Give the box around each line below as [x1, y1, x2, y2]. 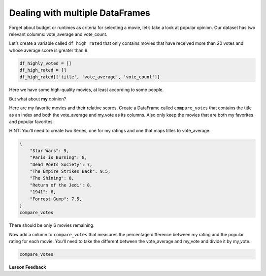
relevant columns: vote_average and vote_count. [9, 31, 108, 37]
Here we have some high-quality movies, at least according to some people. [9, 87, 164, 93]
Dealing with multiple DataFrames [9, 7, 150, 18]
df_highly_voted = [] [19, 61, 72, 66]
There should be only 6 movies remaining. [9, 222, 95, 228]
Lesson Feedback [9, 264, 46, 270]
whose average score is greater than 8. [9, 47, 89, 53]
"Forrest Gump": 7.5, [30, 196, 82, 202]
